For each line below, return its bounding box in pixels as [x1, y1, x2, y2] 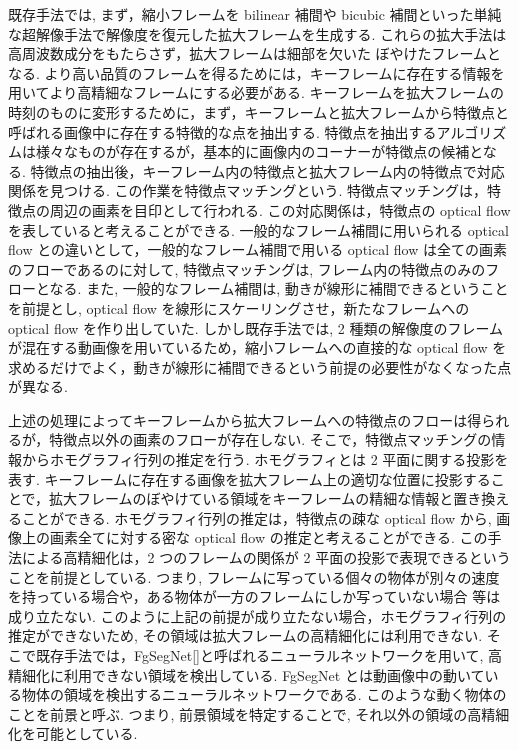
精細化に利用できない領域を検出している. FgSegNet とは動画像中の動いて [8, 664, 485, 685]
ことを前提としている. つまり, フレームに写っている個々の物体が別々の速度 [8, 566, 500, 587]
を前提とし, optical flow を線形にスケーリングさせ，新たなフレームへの [8, 297, 470, 318]
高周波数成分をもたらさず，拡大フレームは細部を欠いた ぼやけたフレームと [8, 43, 502, 64]
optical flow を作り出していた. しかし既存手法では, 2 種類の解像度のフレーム [8, 317, 503, 338]
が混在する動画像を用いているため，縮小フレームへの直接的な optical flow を [8, 337, 507, 358]
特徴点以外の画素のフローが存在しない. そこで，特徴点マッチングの [49, 429, 492, 450]
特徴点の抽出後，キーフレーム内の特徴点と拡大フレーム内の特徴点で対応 [30, 160, 505, 181]
